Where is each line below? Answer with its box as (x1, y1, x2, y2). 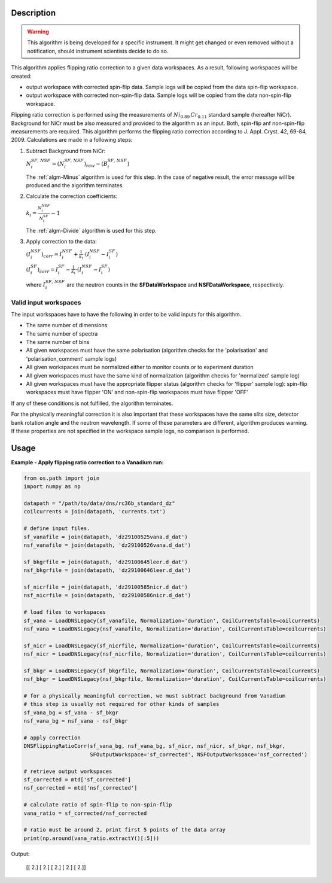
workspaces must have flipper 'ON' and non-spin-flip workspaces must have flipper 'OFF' (26, 389, 248, 396)
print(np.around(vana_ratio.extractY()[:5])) (23, 835, 160, 842)
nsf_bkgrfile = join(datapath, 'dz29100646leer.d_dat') (23, 567, 191, 574)
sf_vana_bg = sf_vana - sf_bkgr (23, 709, 119, 716)
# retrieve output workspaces (23, 768, 112, 775)
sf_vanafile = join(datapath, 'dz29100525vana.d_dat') (23, 533, 188, 540)
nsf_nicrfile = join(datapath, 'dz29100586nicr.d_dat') (23, 592, 191, 599)
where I (26, 281, 46, 288)
